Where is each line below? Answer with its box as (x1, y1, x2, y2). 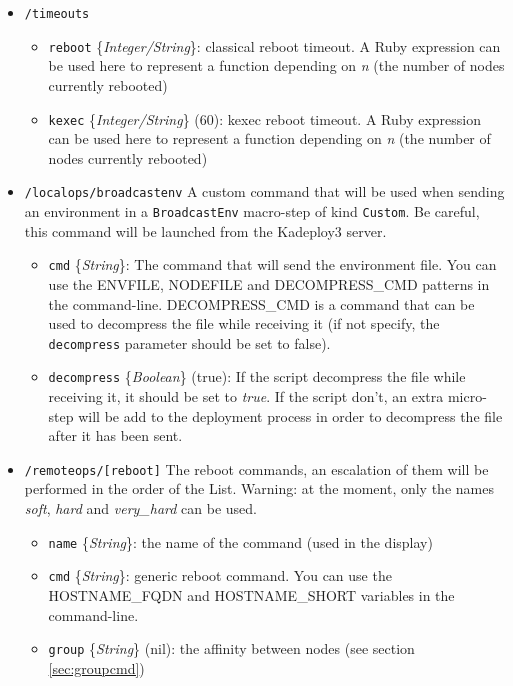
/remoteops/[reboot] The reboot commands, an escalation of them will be (24, 458, 489, 479)
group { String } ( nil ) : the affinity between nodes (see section (48, 638, 415, 659)
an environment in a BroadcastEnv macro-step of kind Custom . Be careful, (24, 201, 480, 221)
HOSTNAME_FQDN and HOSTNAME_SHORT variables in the (48, 584, 455, 605)
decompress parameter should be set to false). (48, 332, 331, 353)
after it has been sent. (48, 425, 183, 446)
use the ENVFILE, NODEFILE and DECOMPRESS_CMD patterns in (48, 273, 490, 294)
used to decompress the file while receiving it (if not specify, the (48, 313, 440, 334)
